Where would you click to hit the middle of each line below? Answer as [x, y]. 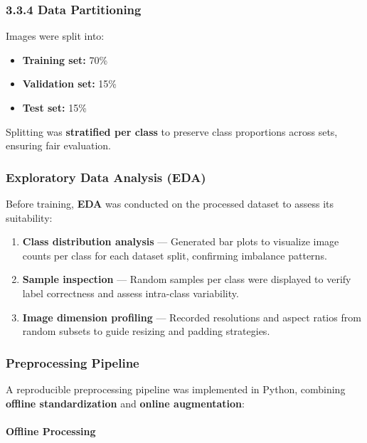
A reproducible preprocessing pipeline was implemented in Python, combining [176, 389]
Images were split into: [55, 36]
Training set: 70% [65, 59]
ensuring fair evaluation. [58, 145]
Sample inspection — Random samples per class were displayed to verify [187, 279]
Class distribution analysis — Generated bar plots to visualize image [181, 241]
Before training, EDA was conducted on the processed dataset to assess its [170, 203]
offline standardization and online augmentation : [125, 403]
